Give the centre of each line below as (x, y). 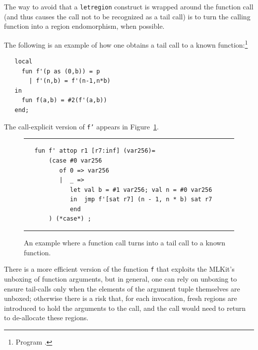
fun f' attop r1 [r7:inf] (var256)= (95, 151)
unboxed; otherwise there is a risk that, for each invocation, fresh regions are (121, 298)
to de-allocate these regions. (46, 318)
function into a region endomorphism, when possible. (84, 26)
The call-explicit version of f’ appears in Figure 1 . (81, 126)
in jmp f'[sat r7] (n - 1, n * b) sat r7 (141, 200)
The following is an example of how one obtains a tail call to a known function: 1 (126, 44)
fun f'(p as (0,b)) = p (61, 71)
